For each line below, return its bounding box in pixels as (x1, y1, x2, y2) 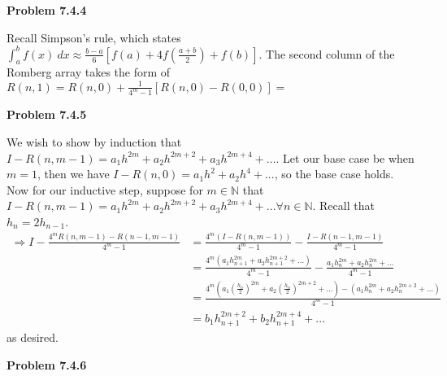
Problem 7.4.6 (7, 356, 87, 373)
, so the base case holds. (274, 165, 394, 182)
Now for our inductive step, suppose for (7, 181, 203, 198)
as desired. (7, 329, 59, 346)
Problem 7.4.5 (7, 106, 87, 123)
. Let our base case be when (276, 149, 414, 166)
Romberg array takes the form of (7, 63, 171, 81)
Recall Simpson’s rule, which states (7, 28, 181, 46)
